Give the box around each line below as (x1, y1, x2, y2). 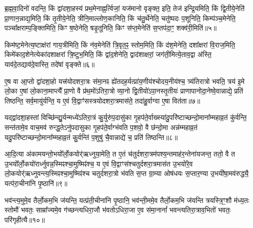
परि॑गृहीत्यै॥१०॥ (4, 214, 45, 224)
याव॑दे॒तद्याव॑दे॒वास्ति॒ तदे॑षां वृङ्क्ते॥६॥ (4, 58, 95, 69)
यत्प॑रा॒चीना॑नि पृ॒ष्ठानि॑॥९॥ (4, 177, 67, 188)
